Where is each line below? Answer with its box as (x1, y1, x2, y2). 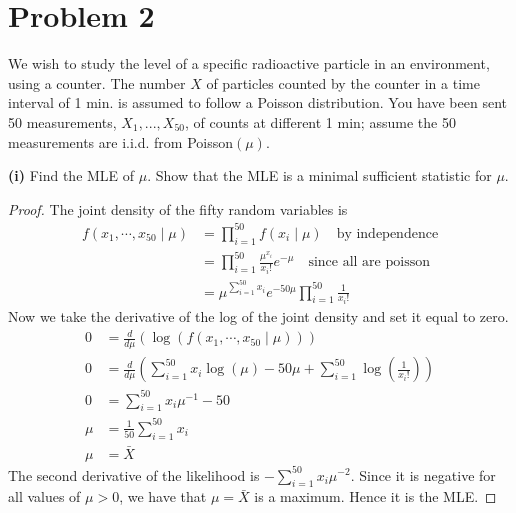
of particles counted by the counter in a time (206, 72, 480, 93)
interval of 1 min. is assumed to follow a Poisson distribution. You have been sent (8, 92, 507, 113)
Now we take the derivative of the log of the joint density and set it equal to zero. (8, 306, 509, 327)
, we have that (119, 486, 207, 507)
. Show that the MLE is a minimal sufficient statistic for (147, 165, 492, 186)
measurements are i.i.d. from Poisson (8, 131, 233, 152)
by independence (336, 226, 439, 241)
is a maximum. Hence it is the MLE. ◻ (254, 486, 497, 507)
